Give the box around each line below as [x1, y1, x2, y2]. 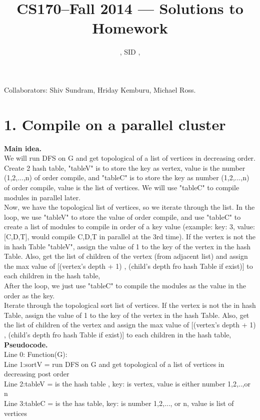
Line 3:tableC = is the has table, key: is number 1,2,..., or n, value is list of [4, 398, 234, 408]
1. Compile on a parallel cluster [4, 114, 226, 134]
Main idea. [4, 143, 41, 153]
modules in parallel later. [4, 192, 81, 202]
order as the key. [4, 290, 55, 300]
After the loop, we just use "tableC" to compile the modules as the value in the [4, 280, 246, 290]
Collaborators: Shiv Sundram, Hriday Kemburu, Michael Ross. [4, 84, 196, 95]
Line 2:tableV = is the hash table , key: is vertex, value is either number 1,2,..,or [4, 378, 250, 388]
